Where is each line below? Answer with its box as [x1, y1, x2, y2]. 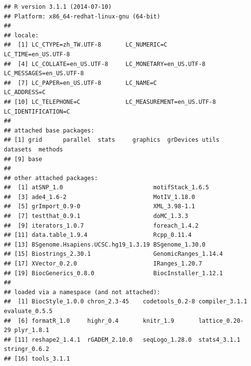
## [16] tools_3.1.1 [4, 355, 70, 362]
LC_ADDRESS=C [4, 89, 46, 96]
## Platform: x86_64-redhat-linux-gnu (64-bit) [4, 13, 161, 20]
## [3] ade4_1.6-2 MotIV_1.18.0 [4, 193, 195, 200]
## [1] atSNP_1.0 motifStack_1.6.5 [4, 184, 209, 191]
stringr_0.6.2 [4, 346, 50, 353]
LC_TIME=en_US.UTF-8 [4, 50, 70, 58]
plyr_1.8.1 [14, 327, 50, 334]
